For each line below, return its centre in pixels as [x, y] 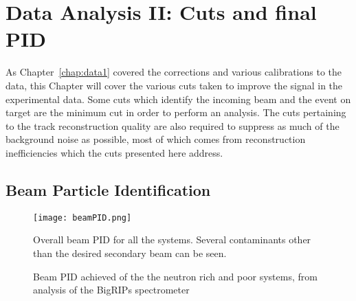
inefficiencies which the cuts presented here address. [114, 152]
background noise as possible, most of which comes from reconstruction [156, 139]
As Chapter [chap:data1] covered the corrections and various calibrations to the [174, 72]
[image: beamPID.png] [82, 218]
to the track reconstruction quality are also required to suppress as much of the [173, 125]
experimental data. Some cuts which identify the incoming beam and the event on [178, 99]
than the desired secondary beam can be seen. [130, 253]
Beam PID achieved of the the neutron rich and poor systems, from [175, 276]
